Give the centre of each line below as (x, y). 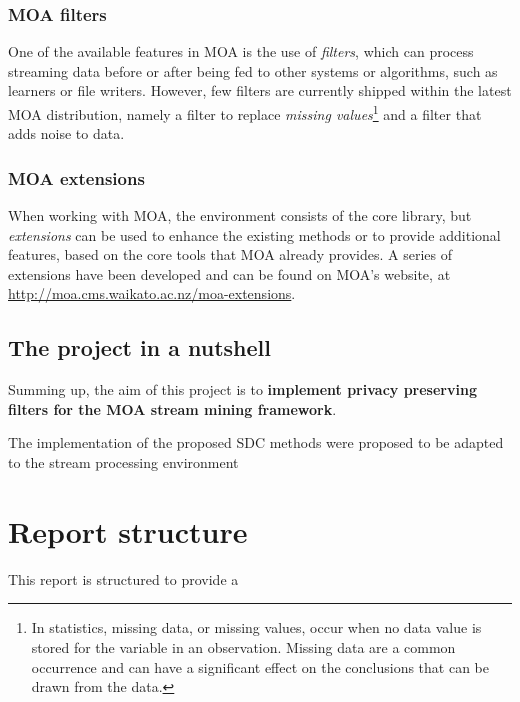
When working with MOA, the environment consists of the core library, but (240, 215)
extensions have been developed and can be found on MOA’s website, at (229, 273)
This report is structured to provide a (123, 578)
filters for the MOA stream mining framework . (172, 408)
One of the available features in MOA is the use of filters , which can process (241, 51)
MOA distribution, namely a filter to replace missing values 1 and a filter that (245, 112)
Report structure (128, 530)
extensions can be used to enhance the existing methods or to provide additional (254, 234)
